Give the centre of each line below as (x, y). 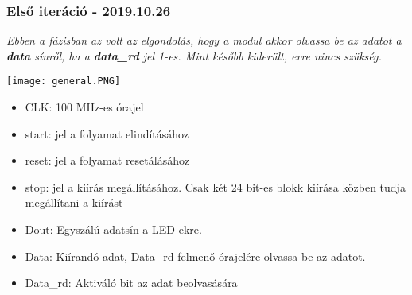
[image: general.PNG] (64, 82)
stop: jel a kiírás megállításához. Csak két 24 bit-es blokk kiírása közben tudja (215, 186)
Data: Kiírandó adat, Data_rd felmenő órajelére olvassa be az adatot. (195, 256)
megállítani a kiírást (74, 202)
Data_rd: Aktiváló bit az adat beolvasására (131, 283)
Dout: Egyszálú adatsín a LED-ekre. (113, 229)
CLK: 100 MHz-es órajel (84, 107)
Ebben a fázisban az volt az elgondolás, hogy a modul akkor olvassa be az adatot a (204, 40)
